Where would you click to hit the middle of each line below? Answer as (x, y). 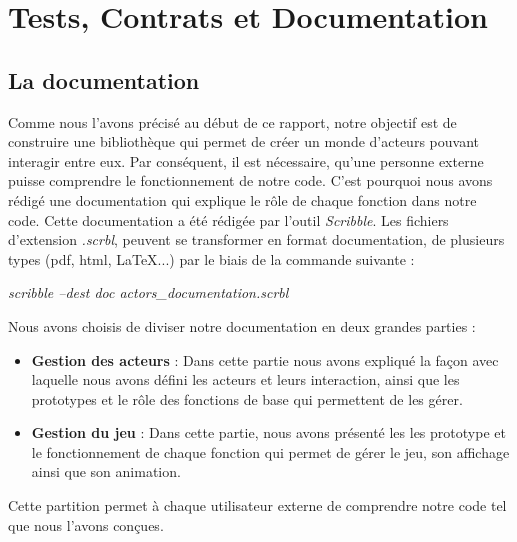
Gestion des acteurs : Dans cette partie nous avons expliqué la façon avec (265, 359)
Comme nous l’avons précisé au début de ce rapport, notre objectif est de (232, 121)
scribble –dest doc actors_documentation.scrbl (148, 292)
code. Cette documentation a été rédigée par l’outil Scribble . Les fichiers (228, 219)
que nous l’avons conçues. (86, 524)
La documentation (104, 79)
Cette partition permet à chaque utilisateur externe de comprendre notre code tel (257, 505)
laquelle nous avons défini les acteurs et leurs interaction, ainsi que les (245, 379)
